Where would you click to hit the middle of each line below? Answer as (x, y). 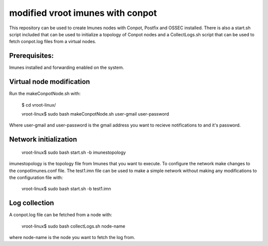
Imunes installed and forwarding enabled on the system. (67, 67)
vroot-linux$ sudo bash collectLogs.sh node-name (73, 226)
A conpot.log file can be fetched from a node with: (61, 215)
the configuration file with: (36, 177)
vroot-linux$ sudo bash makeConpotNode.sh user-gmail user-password (95, 114)
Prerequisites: (32, 56)
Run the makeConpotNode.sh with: (45, 94)
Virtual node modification (50, 82)
